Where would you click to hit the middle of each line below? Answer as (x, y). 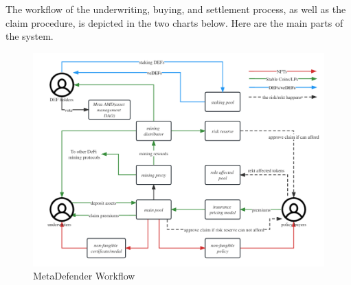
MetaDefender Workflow (84, 276)
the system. (30, 36)
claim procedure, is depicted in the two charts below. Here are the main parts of (174, 22)
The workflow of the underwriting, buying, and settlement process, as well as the (176, 9)
